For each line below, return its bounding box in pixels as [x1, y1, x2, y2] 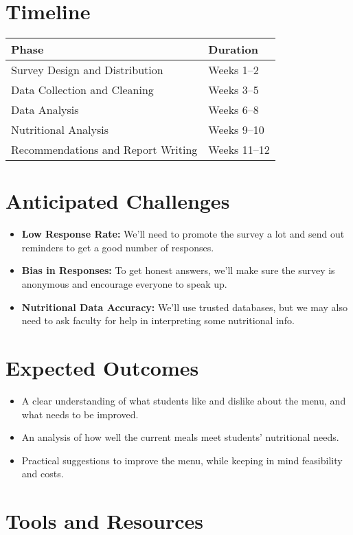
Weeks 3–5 [208, 82, 259, 98]
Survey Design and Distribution [11, 62, 163, 78]
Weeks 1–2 [208, 62, 259, 78]
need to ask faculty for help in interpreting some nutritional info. [21, 313, 295, 328]
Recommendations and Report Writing [11, 141, 198, 158]
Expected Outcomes [5, 354, 199, 381]
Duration [208, 41, 258, 58]
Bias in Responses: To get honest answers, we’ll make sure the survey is [21, 263, 335, 277]
